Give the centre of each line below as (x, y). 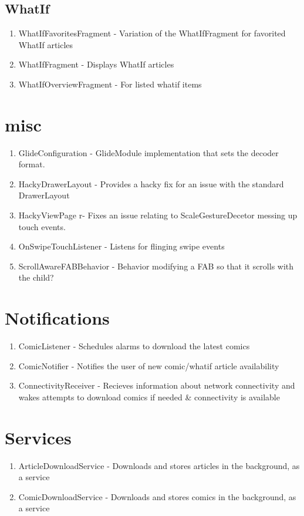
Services (38, 437)
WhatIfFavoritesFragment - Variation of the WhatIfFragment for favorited (152, 33)
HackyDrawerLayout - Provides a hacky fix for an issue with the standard (151, 183)
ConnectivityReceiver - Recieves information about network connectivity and (157, 385)
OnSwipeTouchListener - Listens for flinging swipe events (121, 246)
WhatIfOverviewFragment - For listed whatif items (110, 84)
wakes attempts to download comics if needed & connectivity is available (149, 397)
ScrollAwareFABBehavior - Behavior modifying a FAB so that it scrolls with (156, 266)
